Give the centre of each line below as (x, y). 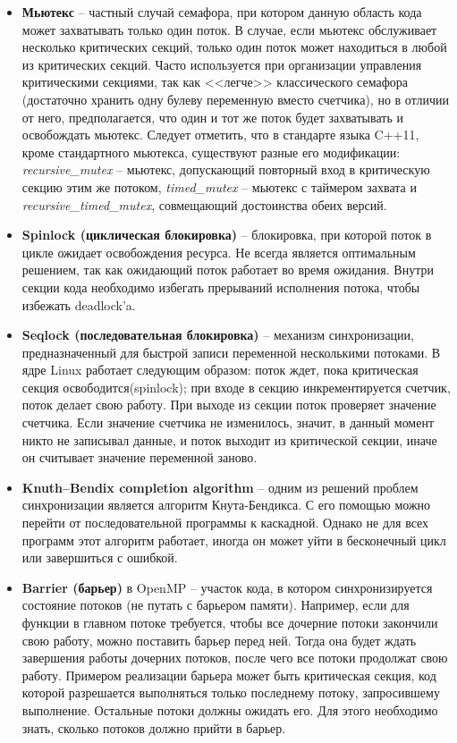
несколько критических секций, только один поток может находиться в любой (234, 47)
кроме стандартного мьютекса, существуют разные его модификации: (211, 152)
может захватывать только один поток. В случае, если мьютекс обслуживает (229, 29)
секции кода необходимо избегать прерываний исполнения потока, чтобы (221, 287)
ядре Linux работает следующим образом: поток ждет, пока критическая (220, 370)
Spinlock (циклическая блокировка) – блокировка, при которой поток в (227, 235)
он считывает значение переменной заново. (140, 457)
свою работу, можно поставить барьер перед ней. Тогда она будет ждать (219, 640)
